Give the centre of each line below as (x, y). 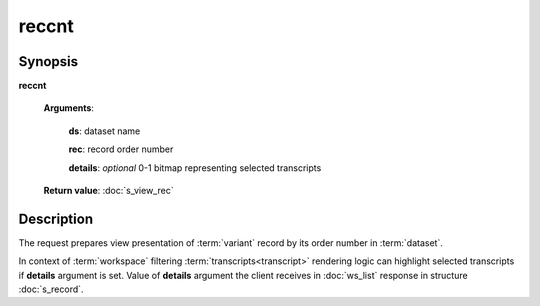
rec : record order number (121, 149)
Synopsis (48, 61)
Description (56, 218)
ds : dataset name (104, 131)
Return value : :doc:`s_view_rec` (108, 191)
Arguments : (69, 108)
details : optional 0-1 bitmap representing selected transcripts (195, 167)
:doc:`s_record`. (51, 289)
